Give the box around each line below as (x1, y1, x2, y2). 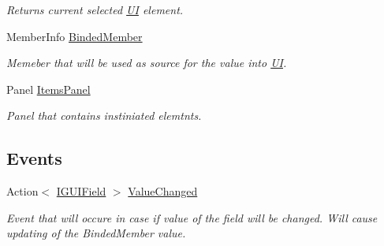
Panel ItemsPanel (6, 80, 91, 97)
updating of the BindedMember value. (6, 225, 186, 241)
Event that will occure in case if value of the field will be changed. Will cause (6, 209, 378, 225)
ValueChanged (128, 183, 198, 199)
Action (6, 183, 39, 199)
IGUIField (56, 183, 106, 199)
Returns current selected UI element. (6, 2, 184, 17)
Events (6, 146, 62, 170)
